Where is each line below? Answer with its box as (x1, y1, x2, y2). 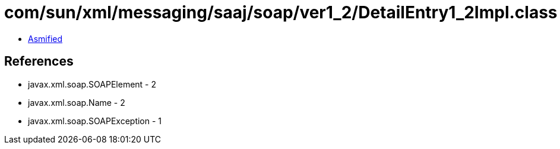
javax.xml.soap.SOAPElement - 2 (28, 79, 157, 89)
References (4, 54, 74, 69)
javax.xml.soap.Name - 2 (28, 97, 125, 108)
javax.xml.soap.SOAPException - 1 (28, 115, 162, 126)
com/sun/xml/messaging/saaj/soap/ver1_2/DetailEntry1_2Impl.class (4, 2, 558, 22)
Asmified (28, 33, 63, 44)
